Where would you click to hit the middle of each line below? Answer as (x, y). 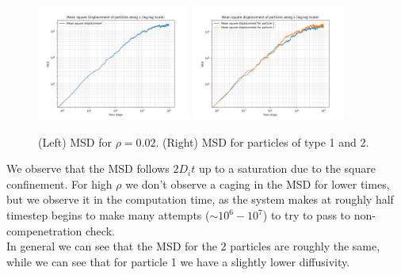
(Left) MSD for (75, 141)
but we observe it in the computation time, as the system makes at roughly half (200, 199)
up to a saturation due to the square (287, 168)
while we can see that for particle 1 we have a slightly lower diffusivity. (178, 261)
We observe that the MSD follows (88, 168)
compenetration (44, 230)
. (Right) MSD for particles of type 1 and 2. (262, 141)
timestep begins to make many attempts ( (108, 215)
